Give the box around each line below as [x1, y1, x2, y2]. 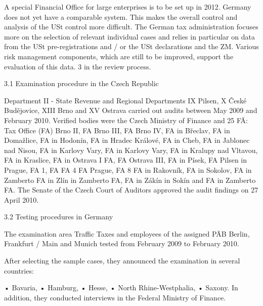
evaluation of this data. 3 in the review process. [4, 61, 151, 71]
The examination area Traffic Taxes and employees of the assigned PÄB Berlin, [4, 228, 250, 239]
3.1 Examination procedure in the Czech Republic [4, 78, 159, 89]
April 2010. [4, 194, 39, 205]
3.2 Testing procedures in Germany [4, 211, 113, 222]
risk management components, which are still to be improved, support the [4, 51, 234, 61]
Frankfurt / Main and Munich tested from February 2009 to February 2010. [4, 238, 239, 249]
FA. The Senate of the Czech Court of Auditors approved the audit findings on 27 [4, 184, 258, 195]
